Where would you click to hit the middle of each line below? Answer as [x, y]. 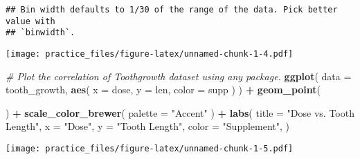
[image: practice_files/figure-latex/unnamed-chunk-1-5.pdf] [150, 149]
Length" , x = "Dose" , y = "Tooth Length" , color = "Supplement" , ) [148, 126]
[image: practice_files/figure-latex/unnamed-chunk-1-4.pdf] [150, 54]
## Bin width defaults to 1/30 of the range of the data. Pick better [172, 10]
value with [30, 21]
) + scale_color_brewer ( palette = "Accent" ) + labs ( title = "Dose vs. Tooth [180, 112]
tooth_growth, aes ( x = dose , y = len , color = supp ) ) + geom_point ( [163, 90]
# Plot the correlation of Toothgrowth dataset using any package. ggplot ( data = [179, 76]
